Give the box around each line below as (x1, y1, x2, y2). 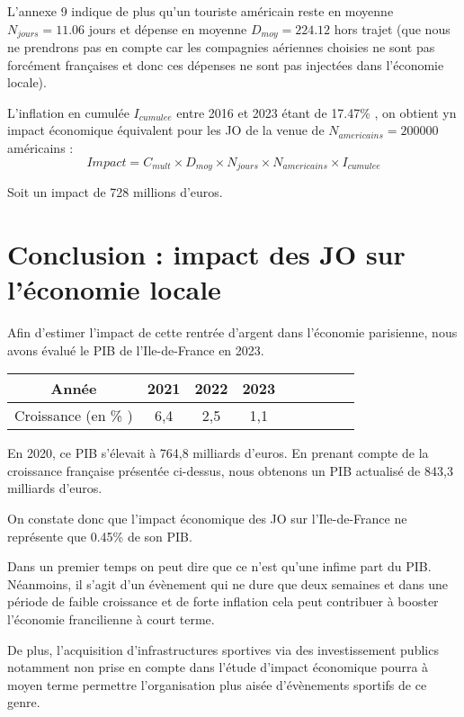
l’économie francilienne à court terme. (7, 609, 215, 628)
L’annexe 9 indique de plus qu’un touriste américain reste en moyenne (7, 2, 394, 20)
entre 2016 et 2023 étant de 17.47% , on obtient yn (176, 103, 457, 121)
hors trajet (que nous (334, 19, 451, 38)
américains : (7, 139, 74, 157)
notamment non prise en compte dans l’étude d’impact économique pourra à (7, 658, 429, 677)
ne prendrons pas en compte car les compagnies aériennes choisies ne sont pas (7, 38, 435, 57)
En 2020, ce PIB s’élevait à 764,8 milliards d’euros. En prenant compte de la (7, 444, 429, 462)
